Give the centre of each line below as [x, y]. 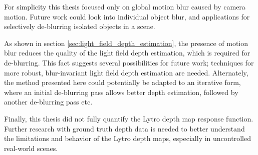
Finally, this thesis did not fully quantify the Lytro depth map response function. [129, 118]
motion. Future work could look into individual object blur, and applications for [127, 16]
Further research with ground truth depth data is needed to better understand [124, 128]
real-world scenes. [31, 148]
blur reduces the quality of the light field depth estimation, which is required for [127, 53]
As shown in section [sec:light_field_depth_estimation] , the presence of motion [126, 43]
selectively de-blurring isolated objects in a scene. [80, 26]
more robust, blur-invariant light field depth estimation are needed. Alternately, [126, 72]
